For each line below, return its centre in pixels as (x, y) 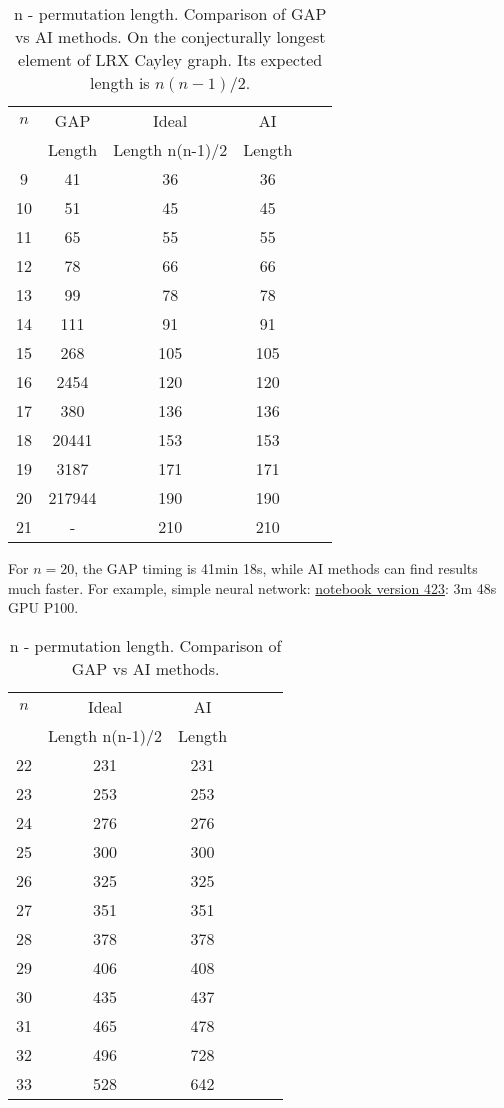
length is (120, 82)
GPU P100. (43, 607)
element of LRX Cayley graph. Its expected (170, 59)
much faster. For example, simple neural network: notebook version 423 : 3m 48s (252, 587)
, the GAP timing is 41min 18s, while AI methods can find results (276, 568)
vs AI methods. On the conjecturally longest (170, 36)
